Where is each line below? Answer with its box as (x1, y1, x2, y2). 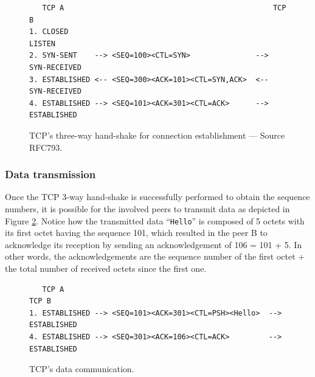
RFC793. (29, 140, 63, 153)
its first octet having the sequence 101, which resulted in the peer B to (5, 226, 268, 239)
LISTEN (29, 39, 55, 48)
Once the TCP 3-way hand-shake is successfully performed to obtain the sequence (5, 190, 310, 203)
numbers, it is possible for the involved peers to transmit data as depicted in (5, 202, 290, 215)
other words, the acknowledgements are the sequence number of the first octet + (5, 250, 305, 263)
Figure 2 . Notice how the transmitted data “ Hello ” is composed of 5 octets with (5, 214, 305, 227)
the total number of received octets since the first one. (5, 261, 207, 274)
